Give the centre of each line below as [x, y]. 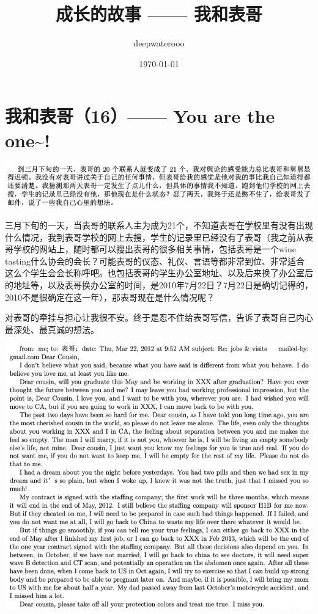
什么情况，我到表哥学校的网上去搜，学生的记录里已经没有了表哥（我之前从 [155, 237]
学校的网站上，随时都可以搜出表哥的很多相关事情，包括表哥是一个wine [154, 249]
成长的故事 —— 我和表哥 [159, 14]
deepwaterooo [159, 43]
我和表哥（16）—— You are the [140, 116]
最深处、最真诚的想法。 [52, 329]
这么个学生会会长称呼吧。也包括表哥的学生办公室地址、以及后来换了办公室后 [159, 273]
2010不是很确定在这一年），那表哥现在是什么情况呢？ [110, 297]
